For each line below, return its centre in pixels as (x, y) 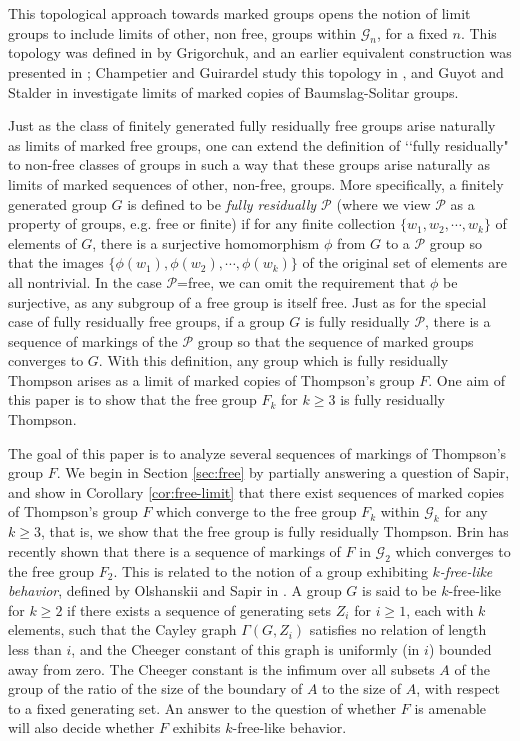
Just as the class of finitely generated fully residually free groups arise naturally (252, 125)
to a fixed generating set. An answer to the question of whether (202, 707)
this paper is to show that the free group (132, 399)
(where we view (383, 203)
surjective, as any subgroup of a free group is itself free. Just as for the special (247, 301)
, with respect (458, 688)
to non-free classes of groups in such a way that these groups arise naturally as (249, 164)
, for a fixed (412, 32)
